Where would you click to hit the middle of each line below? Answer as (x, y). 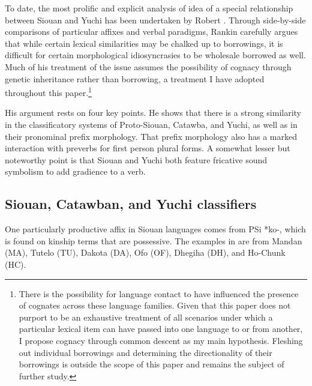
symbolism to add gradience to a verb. (75, 171)
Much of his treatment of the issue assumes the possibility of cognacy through (148, 66)
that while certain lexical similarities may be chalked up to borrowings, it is (144, 43)
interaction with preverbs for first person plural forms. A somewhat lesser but (148, 148)
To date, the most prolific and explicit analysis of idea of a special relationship (149, 8)
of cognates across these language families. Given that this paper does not (155, 305)
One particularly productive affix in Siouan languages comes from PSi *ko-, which (155, 229)
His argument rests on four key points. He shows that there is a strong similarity (153, 113)
